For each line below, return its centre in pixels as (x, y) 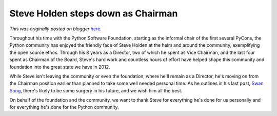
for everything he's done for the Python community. (64, 107)
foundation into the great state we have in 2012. (60, 67)
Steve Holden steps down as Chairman (94, 13)
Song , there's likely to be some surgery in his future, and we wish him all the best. (96, 90)
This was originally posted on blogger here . (56, 29)
